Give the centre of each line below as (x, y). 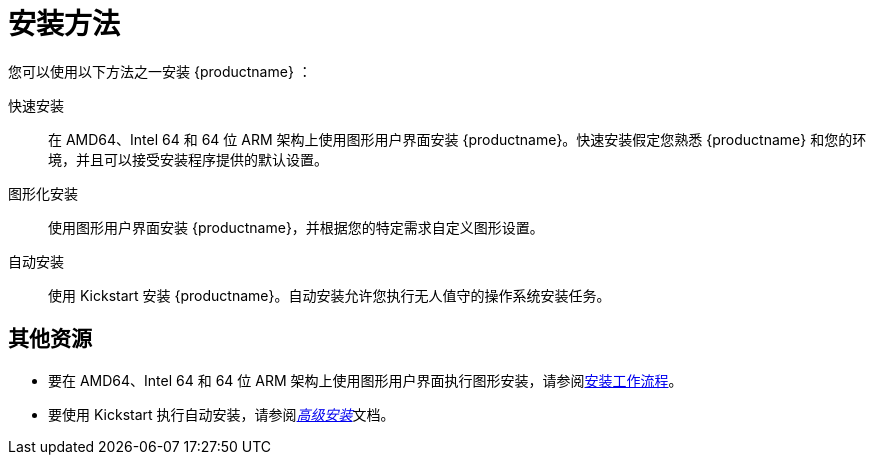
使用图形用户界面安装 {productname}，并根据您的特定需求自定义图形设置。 (296, 227)
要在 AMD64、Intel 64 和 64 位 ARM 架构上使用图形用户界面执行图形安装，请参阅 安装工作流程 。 (365, 380)
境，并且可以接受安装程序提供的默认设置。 (188, 159)
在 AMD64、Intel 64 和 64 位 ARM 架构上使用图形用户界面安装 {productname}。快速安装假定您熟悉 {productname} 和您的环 (457, 139)
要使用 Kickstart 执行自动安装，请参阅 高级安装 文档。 (221, 414)
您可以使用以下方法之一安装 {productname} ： (160, 71)
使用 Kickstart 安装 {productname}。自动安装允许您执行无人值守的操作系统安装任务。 (329, 295)
